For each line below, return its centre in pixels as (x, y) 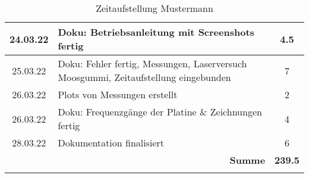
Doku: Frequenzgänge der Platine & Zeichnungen (160, 112)
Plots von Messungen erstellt (118, 94)
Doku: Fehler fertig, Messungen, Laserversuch (152, 63)
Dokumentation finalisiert (111, 143)
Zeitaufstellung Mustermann (154, 8)
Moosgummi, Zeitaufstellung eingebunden (144, 77)
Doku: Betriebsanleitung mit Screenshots (156, 32)
